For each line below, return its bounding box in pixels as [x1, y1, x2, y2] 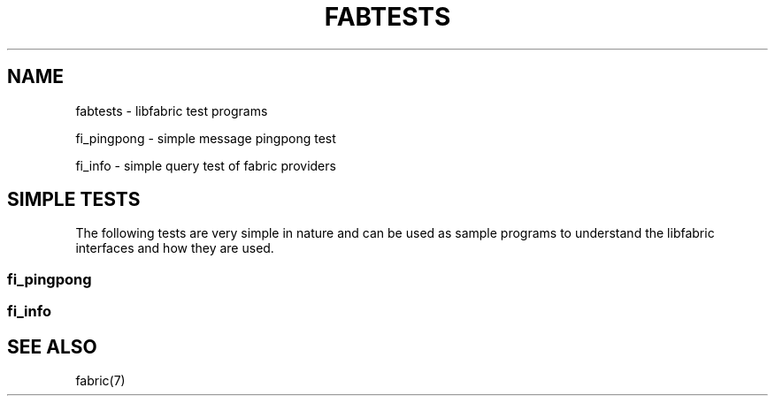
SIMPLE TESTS [7, 188, 141, 211]
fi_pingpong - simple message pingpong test [75, 130, 336, 146]
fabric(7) [75, 373, 126, 389]
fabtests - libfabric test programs [75, 103, 268, 118]
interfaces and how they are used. [75, 240, 274, 256]
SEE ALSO [7, 335, 97, 358]
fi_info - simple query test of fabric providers [75, 157, 336, 173]
